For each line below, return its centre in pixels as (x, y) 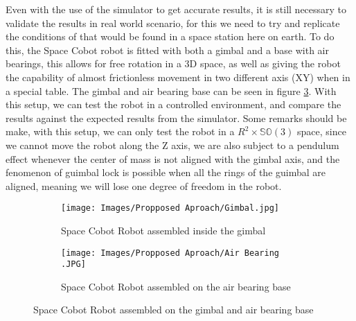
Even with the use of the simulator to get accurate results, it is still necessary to (176, 9)
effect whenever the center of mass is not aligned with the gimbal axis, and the (173, 158)
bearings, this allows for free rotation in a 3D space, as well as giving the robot (173, 63)
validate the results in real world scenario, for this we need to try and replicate (173, 23)
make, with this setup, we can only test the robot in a (120, 131)
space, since (322, 131)
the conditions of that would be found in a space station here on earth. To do (170, 36)
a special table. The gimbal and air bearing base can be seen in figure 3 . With (171, 90)
